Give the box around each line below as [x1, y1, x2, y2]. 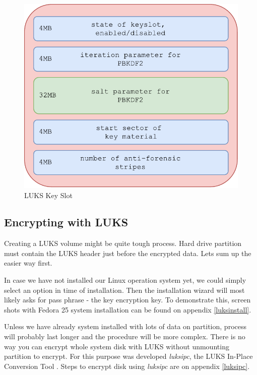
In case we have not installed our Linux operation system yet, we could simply [4, 275, 246, 285]
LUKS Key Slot [24, 190, 73, 200]
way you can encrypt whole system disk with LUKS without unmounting [4, 341, 229, 351]
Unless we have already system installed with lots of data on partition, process [4, 321, 246, 332]
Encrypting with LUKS [4, 214, 128, 230]
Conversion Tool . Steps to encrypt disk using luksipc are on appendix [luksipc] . [4, 360, 250, 371]
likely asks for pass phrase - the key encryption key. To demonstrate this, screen [4, 294, 251, 305]
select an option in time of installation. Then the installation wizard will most [4, 284, 245, 295]
